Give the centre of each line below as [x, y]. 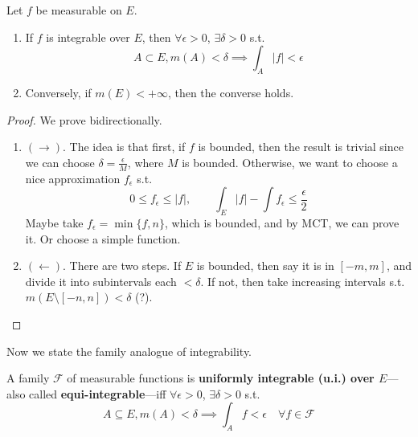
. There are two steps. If [122, 265]
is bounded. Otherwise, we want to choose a [290, 162]
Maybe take [54, 222]
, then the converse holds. [231, 92]
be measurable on [79, 10]
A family [28, 378]
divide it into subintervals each [101, 281]
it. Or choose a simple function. [103, 238]
